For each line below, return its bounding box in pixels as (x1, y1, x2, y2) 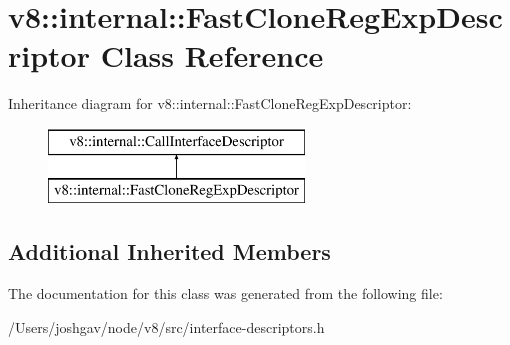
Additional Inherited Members (8, 236, 331, 267)
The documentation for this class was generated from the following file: (8, 283, 443, 304)
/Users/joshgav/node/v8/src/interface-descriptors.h (8, 316, 325, 337)
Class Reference (100, 35, 324, 76)
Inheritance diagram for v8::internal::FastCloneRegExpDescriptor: (8, 93, 412, 114)
